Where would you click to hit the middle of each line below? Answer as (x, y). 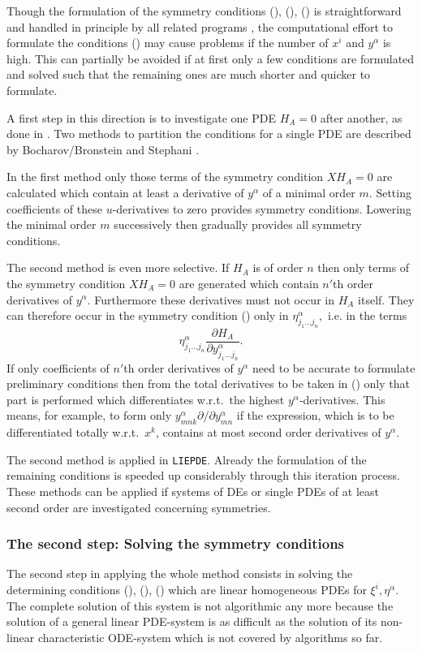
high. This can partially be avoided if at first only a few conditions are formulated (211, 58)
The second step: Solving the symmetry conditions (176, 543)
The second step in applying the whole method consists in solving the (180, 573)
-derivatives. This (342, 399)
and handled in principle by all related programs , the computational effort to (200, 26)
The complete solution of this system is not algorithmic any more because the (200, 605)
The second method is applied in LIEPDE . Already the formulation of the (187, 459)
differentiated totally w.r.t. (73, 432)
